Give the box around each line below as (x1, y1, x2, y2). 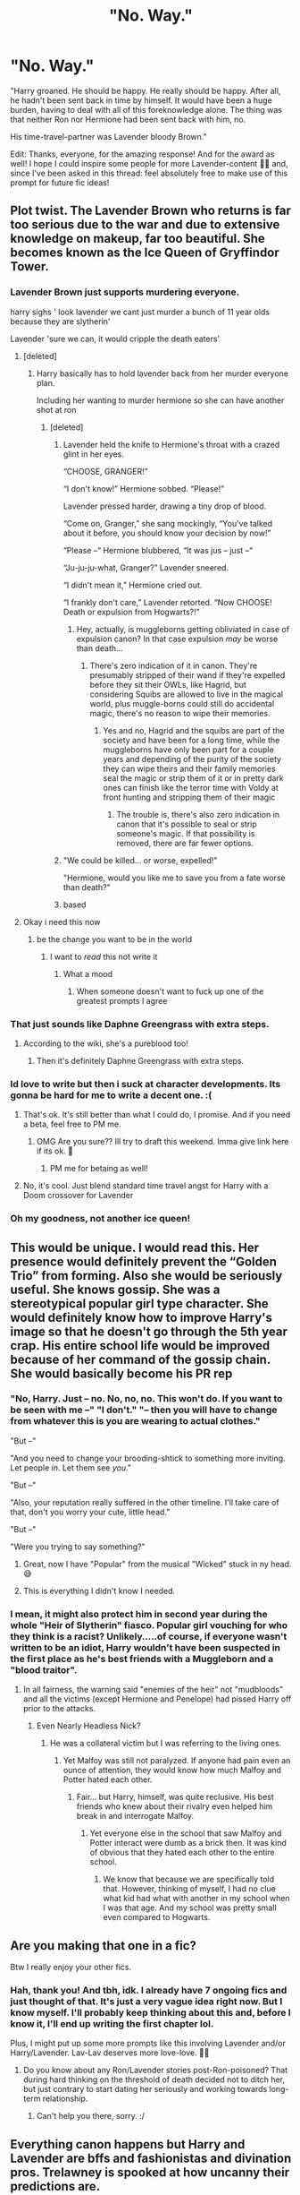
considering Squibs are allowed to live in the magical (89, 689, 284, 699)
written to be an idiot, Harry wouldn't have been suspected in (10, 1641, 280, 1653)
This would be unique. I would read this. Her (10, 1239, 260, 1255)
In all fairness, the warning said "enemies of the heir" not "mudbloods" (22, 1685, 284, 1695)
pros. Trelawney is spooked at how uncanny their (10, 2165, 290, 2180)
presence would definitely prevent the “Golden (10, 1254, 278, 1269)
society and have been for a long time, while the (103, 734, 280, 745)
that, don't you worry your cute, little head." (10, 1506, 171, 1517)
